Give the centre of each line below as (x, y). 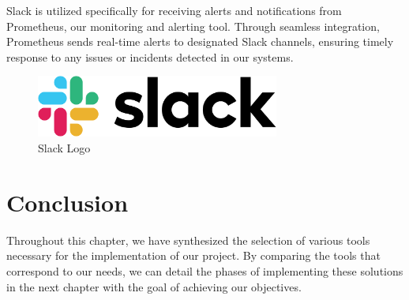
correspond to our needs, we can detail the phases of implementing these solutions (205, 270)
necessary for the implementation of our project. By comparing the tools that (193, 255)
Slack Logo (64, 148)
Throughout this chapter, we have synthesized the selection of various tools (188, 240)
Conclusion (68, 202)
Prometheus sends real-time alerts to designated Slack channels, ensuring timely (200, 41)
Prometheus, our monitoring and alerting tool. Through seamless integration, (193, 26)
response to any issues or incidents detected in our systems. (150, 56)
